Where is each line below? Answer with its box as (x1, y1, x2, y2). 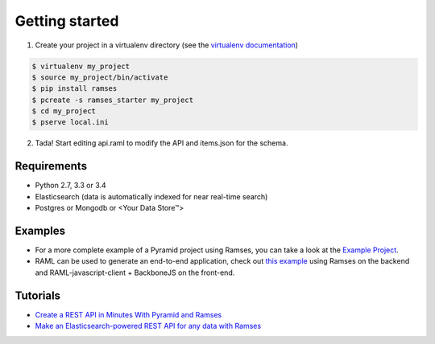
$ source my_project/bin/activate (31, 72, 168, 82)
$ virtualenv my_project (31, 61, 130, 71)
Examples (14, 223, 66, 237)
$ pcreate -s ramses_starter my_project (31, 95, 193, 104)
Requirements (14, 159, 88, 173)
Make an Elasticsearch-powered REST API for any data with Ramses (35, 321, 262, 331)
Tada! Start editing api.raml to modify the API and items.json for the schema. (35, 138, 288, 148)
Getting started (14, 12, 119, 30)
